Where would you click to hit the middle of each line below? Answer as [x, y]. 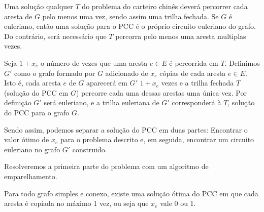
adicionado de [127, 73]
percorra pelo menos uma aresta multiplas [181, 36]
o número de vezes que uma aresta [94, 62]
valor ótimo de [27, 139]
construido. [90, 149]
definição [18, 102]
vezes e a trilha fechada [197, 83]
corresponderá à [196, 102]
